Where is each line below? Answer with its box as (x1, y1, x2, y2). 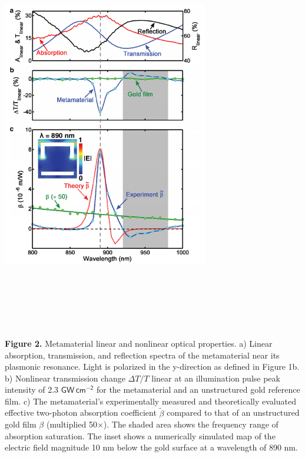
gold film (5, 418, 37, 430)
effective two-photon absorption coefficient (5, 406, 157, 419)
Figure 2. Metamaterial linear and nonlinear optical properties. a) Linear (5, 337, 273, 349)
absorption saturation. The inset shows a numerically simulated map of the (5, 429, 276, 442)
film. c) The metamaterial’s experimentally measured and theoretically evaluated (5, 394, 296, 407)
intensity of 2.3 (5, 383, 59, 396)
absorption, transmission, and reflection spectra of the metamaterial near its (5, 348, 280, 361)
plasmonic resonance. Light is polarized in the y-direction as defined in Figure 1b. (5, 360, 300, 373)
